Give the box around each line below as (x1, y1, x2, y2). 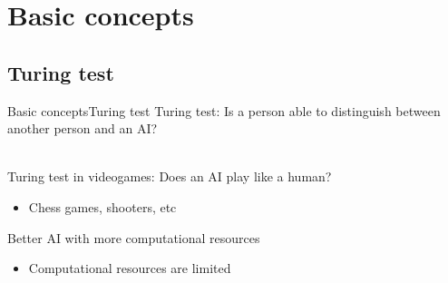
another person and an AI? (7, 119, 158, 138)
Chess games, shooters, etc (28, 197, 177, 216)
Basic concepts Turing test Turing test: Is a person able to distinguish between (7, 101, 441, 120)
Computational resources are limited (28, 259, 231, 278)
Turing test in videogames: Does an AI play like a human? (7, 167, 332, 186)
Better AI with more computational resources (7, 228, 260, 247)
